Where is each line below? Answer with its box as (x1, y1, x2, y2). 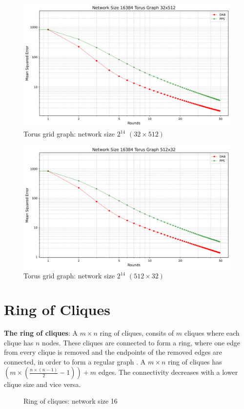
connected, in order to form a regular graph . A (4, 356, 146, 366)
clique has (4, 337, 34, 347)
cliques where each (184, 328, 240, 338)
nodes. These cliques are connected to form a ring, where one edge (42, 337, 241, 347)
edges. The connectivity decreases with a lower (98, 367, 238, 377)
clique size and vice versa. (4, 379, 81, 389)
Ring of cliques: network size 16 (23, 395, 118, 406)
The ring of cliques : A (4, 328, 78, 338)
